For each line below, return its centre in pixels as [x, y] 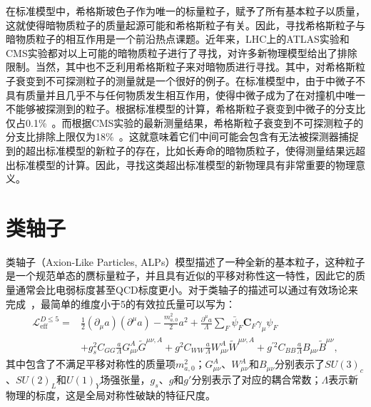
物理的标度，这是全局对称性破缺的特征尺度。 [111, 395]
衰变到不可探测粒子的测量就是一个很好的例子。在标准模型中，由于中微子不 [190, 80]
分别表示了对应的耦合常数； [256, 379]
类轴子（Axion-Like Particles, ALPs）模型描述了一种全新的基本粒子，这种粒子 [185, 261]
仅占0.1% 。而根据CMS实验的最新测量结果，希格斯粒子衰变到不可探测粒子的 [185, 122]
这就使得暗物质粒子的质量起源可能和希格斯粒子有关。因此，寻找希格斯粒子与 [185, 25]
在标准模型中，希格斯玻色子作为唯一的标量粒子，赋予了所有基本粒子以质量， [185, 11]
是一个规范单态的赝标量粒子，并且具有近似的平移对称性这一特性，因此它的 [181, 275]
